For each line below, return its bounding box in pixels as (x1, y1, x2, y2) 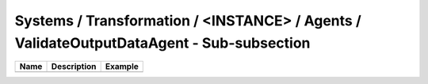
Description (51, 61, 97, 72)
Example (105, 61, 139, 72)
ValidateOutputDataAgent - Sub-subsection (14, 34, 311, 52)
